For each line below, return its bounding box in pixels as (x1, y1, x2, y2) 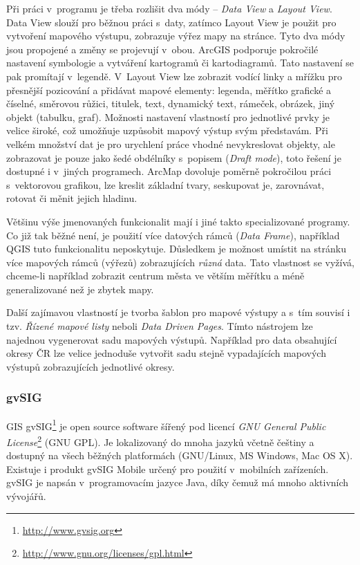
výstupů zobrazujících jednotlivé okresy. (6, 359, 175, 373)
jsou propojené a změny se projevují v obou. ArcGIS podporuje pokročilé (6, 41, 319, 56)
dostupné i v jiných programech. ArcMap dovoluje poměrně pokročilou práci (6, 164, 332, 178)
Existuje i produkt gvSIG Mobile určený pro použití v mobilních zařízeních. (6, 461, 329, 476)
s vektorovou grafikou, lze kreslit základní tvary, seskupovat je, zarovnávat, (6, 177, 325, 192)
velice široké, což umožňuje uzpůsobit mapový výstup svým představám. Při (6, 123, 328, 138)
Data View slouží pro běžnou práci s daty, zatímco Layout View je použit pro (6, 15, 337, 29)
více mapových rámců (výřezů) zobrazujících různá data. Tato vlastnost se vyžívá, (6, 254, 354, 269)
